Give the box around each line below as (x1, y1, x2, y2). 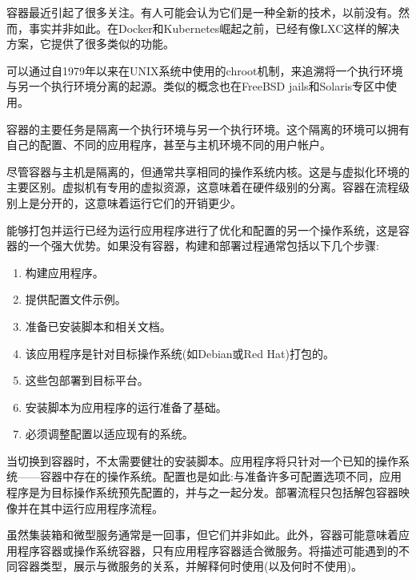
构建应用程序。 (25, 264, 104, 280)
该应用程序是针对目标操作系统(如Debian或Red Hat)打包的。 (25, 344, 334, 361)
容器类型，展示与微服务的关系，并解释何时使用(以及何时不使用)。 (17, 558, 362, 574)
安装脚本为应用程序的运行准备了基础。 (25, 398, 227, 415)
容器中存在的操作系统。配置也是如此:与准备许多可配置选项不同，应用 (39, 468, 402, 485)
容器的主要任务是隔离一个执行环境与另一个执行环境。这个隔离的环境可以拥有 (6, 120, 410, 137)
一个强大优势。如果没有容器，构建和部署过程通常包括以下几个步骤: (28, 237, 379, 254)
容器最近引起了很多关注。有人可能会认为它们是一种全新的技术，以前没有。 (6, 4, 398, 20)
